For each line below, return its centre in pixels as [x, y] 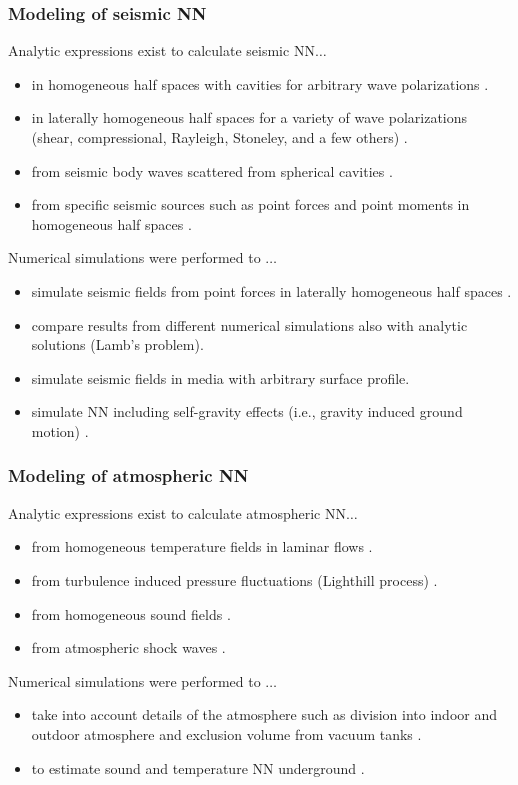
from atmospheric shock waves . [128, 647]
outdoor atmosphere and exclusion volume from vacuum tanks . [226, 733]
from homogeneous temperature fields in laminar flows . [202, 546]
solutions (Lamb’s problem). [117, 344]
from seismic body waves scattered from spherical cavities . [212, 170]
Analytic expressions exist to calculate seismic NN [161, 50]
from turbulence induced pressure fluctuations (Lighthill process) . [234, 579]
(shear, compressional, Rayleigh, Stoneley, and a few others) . [219, 137]
